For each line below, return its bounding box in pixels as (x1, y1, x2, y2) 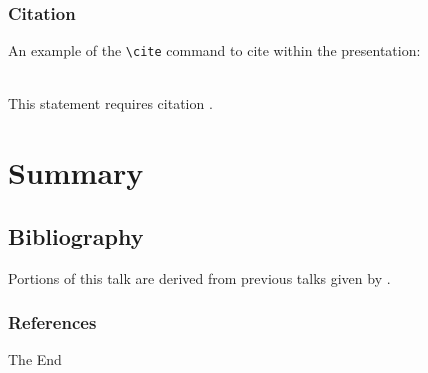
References (8, 310, 97, 335)
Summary (8, 152, 144, 193)
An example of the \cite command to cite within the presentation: (8, 40, 421, 61)
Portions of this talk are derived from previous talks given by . (8, 267, 391, 288)
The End (8, 349, 62, 370)
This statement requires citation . (8, 93, 213, 114)
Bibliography (8, 220, 144, 251)
